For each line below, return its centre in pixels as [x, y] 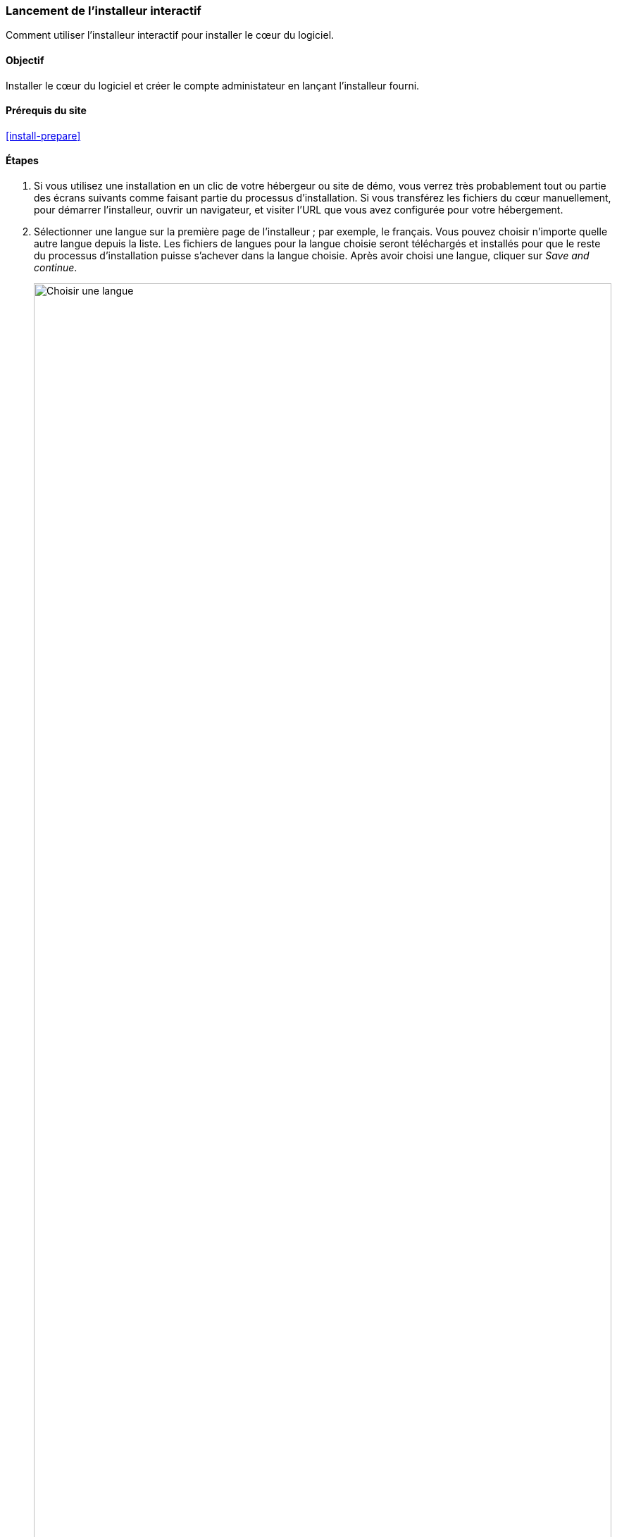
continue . [56, 268]
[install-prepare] [43, 135]
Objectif [25, 60]
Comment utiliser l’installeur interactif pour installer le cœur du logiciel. [170, 35]
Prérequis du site [46, 111]
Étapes [22, 161]
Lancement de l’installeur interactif [104, 11]
